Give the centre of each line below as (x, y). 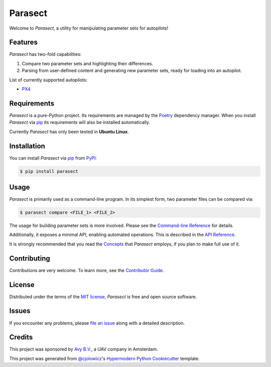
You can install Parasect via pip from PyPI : (53, 158)
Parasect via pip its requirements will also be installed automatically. (80, 123)
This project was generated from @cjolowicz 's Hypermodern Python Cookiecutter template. (105, 358)
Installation (27, 146)
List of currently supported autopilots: (48, 80)
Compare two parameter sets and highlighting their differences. (87, 63)
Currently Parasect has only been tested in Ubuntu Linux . (69, 132)
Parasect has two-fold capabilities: (45, 54)
